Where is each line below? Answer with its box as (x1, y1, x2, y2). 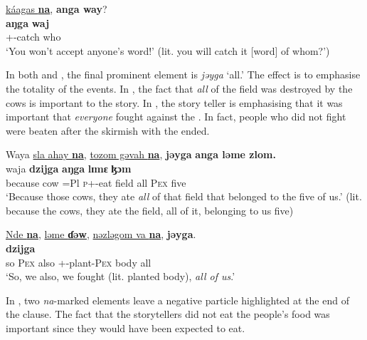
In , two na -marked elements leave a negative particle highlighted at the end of (6, 292, 349, 307)
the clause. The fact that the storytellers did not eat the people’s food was (6, 306, 330, 321)
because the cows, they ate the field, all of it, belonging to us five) (6, 202, 294, 217)
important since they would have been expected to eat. (6, 320, 245, 335)
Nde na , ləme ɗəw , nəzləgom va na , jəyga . (6, 227, 196, 242)
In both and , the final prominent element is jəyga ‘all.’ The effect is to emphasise (6, 67, 361, 82)
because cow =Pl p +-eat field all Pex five (6, 175, 186, 190)
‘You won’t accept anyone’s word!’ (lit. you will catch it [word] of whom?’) (6, 43, 330, 58)
